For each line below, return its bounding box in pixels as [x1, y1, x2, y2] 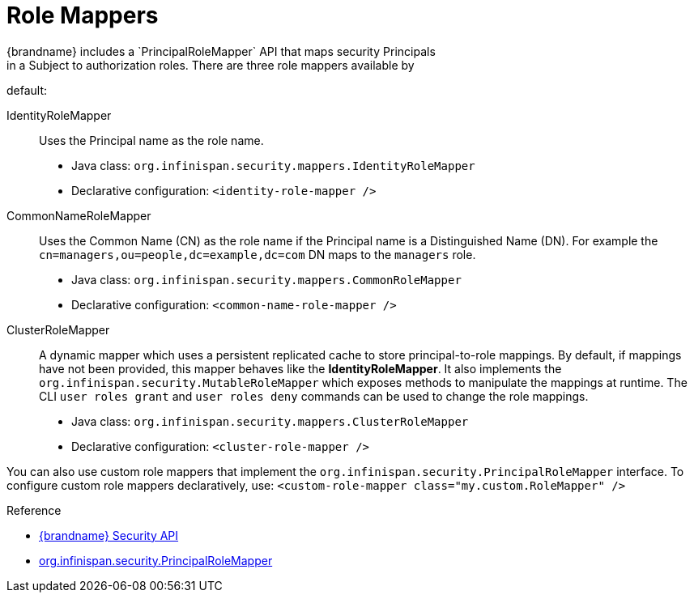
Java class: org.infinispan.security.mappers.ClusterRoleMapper [71, 414, 469, 428]
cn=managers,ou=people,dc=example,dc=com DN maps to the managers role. [39, 247, 476, 261]
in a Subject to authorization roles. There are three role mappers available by [6, 57, 415, 72]
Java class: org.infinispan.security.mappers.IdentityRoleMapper [71, 158, 475, 172]
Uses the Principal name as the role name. [39, 133, 264, 147]
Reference [6, 503, 62, 517]
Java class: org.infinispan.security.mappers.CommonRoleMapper [71, 272, 462, 287]
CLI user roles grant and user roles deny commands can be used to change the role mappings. [39, 389, 589, 403]
